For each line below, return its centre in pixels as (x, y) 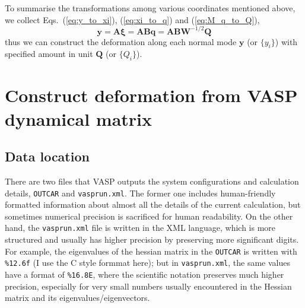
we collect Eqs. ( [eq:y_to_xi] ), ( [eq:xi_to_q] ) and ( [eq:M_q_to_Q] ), (132, 19)
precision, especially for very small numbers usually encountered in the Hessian (148, 286)
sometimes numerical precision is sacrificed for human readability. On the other (149, 216)
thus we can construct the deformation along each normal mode (121, 41)
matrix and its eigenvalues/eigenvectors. (77, 298)
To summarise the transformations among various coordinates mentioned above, (150, 8)
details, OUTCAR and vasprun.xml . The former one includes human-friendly (140, 193)
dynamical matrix (78, 118)
